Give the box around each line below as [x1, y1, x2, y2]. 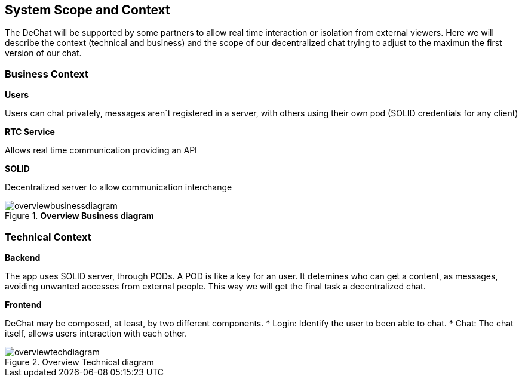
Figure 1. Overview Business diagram [5, 211, 154, 221]
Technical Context [5, 230, 91, 243]
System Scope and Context [5, 2, 170, 17]
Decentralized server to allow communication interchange [5, 182, 232, 193]
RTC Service [5, 127, 55, 137]
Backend [5, 252, 41, 263]
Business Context [5, 67, 89, 80]
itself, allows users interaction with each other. [5, 328, 187, 338]
